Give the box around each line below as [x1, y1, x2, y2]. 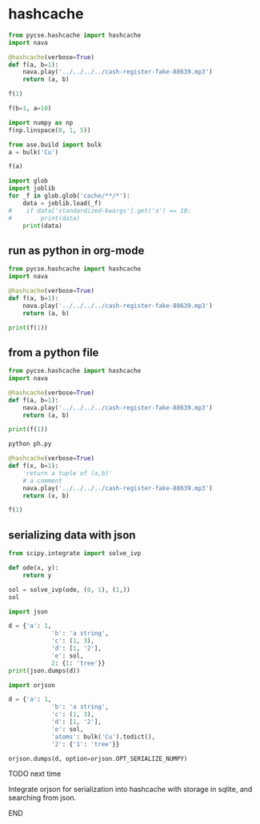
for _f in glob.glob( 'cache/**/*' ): [8, 192, 130, 200]
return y [22, 571, 52, 579]
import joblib [8, 185, 56, 193]
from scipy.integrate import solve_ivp [8, 550, 142, 558]
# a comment [22, 477, 62, 485]
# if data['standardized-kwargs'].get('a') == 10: [8, 206, 192, 214]
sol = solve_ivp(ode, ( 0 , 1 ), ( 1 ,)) [8, 586, 130, 594]
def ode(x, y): [8, 564, 59, 572]
